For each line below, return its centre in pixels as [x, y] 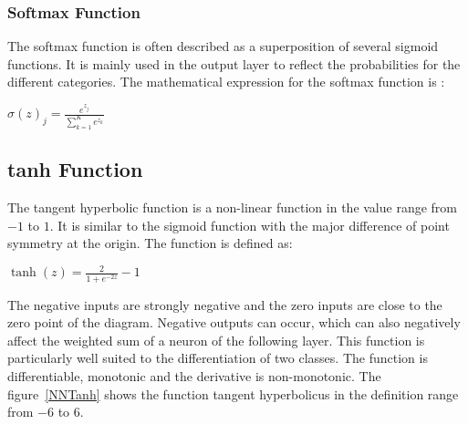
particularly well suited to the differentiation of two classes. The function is [218, 358]
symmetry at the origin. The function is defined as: [150, 243]
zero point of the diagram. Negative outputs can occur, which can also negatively [234, 322]
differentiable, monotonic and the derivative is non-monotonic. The [194, 376]
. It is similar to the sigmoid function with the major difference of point [250, 225]
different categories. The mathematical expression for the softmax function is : [226, 82]
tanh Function [75, 169]
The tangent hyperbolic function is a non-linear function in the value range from [233, 207]
